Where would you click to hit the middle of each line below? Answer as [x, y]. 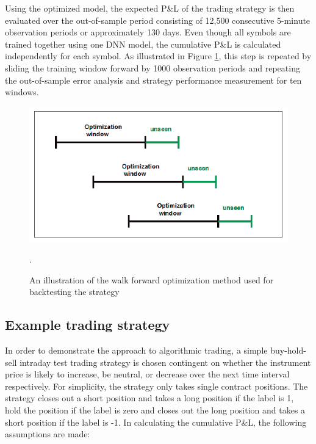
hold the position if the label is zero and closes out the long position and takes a [155, 409]
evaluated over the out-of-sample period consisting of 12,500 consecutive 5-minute [158, 20]
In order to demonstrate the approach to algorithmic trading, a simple [136, 350]
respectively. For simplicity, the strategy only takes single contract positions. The [156, 386]
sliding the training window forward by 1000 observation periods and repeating [153, 67]
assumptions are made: [48, 434]
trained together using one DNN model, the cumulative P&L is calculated [143, 44]
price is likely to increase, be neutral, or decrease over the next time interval [147, 374]
